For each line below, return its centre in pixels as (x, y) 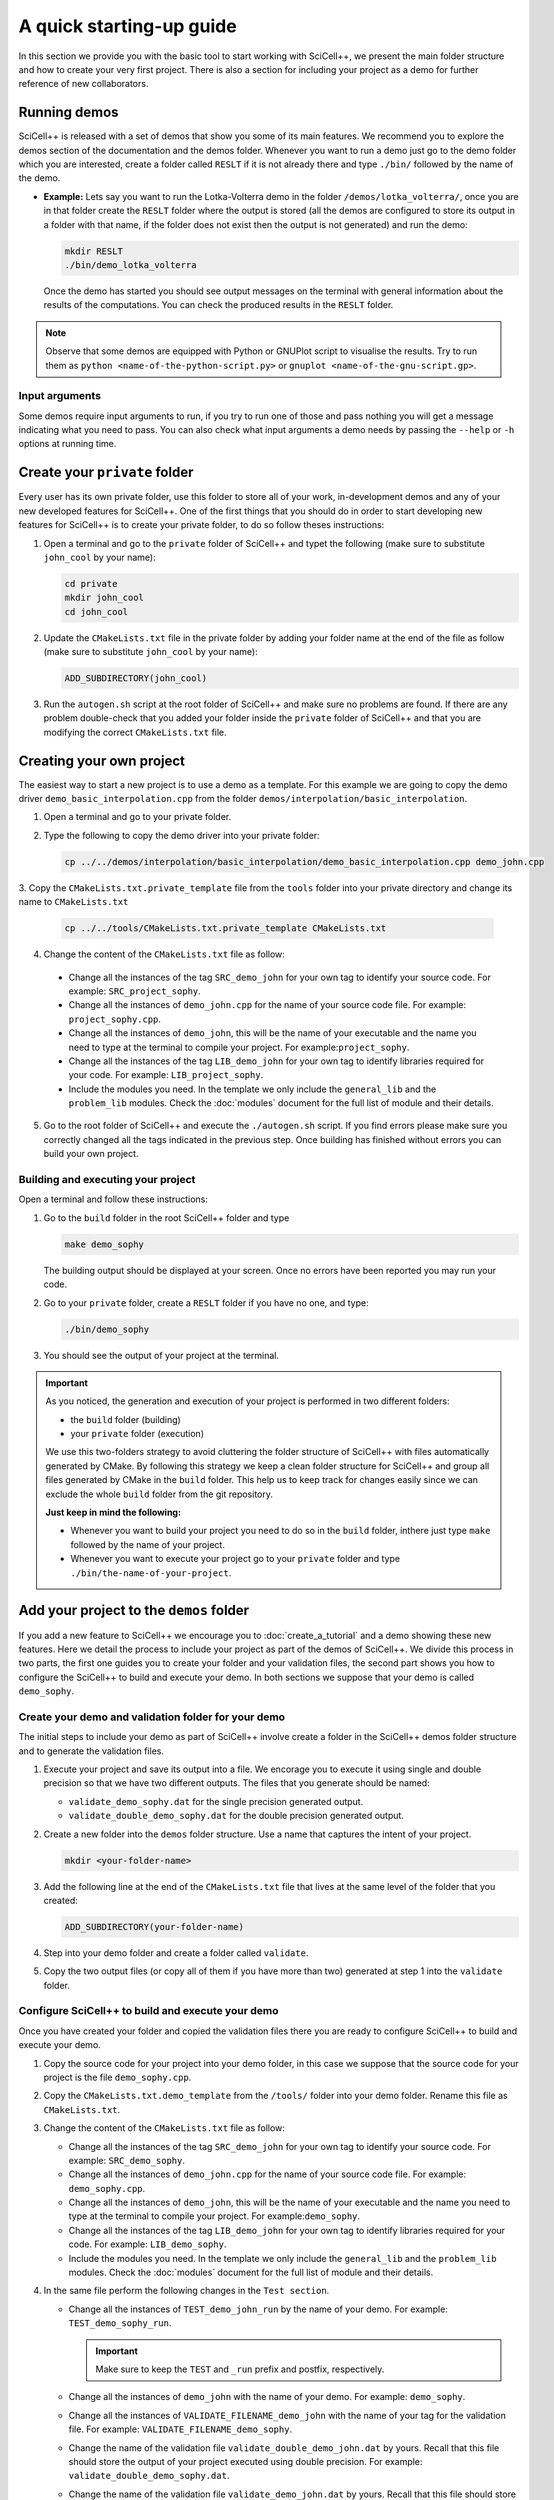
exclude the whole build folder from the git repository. (159, 1494)
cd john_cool (96, 611)
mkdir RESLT (94, 251)
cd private (91, 583)
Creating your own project (101, 760)
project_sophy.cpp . (115, 1019)
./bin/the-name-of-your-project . (151, 1572)
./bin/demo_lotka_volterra (130, 264)
